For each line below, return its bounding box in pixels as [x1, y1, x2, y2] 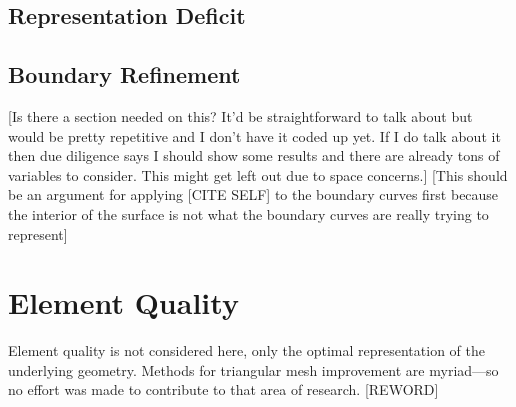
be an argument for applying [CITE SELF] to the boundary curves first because [8, 184, 499, 205]
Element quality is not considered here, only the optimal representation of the [8, 340, 485, 361]
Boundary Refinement [8, 59, 241, 90]
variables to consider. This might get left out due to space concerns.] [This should [8, 164, 508, 185]
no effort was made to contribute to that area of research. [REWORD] [8, 379, 439, 400]
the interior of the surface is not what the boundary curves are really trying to [8, 203, 489, 224]
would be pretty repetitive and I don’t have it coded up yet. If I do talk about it [8, 125, 501, 146]
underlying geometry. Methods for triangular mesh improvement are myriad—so [8, 359, 499, 380]
